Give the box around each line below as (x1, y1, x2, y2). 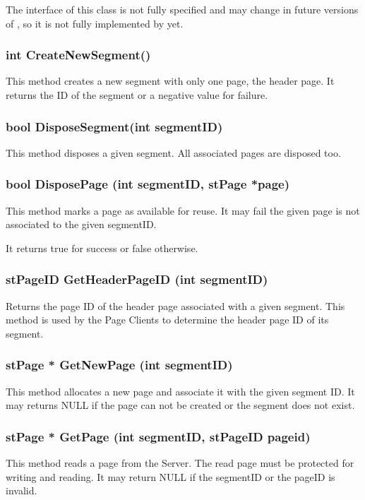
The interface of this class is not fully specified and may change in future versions (6, 2, 359, 16)
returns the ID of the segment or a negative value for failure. (6, 88, 268, 102)
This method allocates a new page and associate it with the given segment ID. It (6, 383, 355, 398)
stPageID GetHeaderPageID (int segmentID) (6, 270, 268, 288)
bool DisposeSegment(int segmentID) (6, 117, 223, 135)
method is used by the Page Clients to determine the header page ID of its (6, 312, 329, 327)
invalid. (6, 483, 37, 498)
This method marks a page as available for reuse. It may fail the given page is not (6, 203, 360, 218)
